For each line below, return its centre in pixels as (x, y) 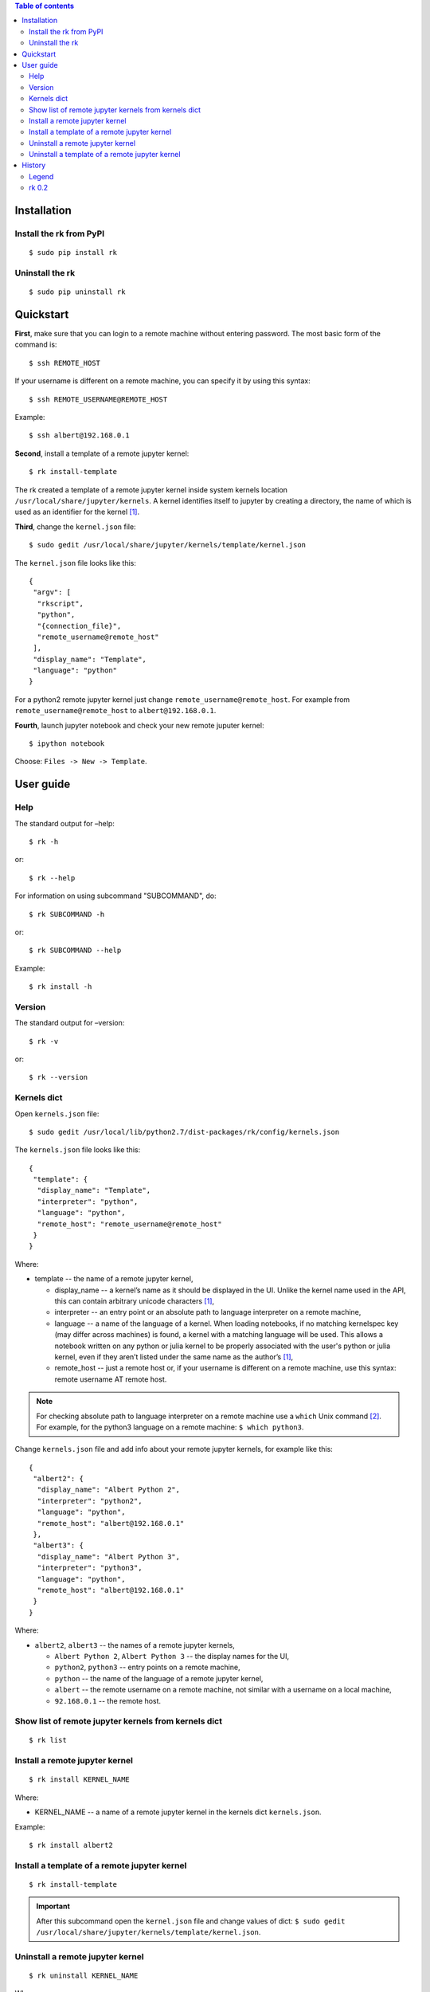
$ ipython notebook (67, 744)
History (34, 165)
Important (53, 1906)
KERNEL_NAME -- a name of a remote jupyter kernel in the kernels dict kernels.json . (178, 1812)
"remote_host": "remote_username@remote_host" (129, 1224)
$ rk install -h (61, 987)
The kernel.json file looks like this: (76, 563)
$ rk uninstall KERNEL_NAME (84, 1976)
